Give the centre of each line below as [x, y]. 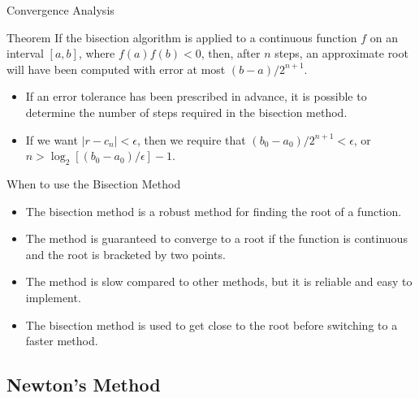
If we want [52, 139]
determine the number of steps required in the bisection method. [186, 112]
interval [25, 53]
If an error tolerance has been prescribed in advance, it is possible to [196, 96]
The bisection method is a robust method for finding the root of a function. [214, 211]
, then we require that [191, 139]
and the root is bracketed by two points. [125, 254]
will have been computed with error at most [116, 69]
